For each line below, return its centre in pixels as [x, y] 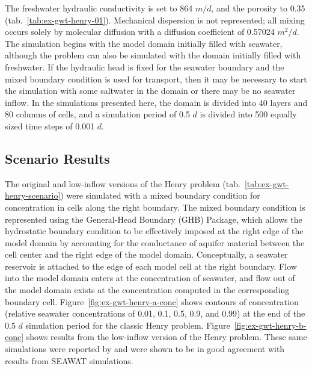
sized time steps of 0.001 [50, 126]
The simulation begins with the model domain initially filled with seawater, [144, 43]
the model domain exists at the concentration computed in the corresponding [147, 290]
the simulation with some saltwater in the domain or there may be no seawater [150, 91]
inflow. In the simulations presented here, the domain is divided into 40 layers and [156, 102]
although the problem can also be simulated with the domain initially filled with [153, 55]
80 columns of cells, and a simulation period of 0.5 [97, 114]
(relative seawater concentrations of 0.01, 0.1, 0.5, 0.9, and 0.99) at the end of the [155, 313]
